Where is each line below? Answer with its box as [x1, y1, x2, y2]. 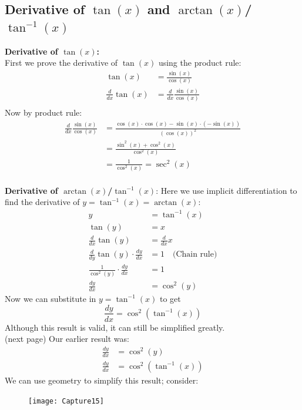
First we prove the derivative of [5, 56, 118, 69]
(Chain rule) [172, 250, 217, 259]
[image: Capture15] [28, 396, 104, 405]
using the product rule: [158, 56, 241, 69]
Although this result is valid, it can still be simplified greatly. [5, 321, 225, 333]
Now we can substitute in [5, 292, 96, 304]
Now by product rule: [5, 106, 82, 119]
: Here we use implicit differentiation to [156, 184, 297, 196]
